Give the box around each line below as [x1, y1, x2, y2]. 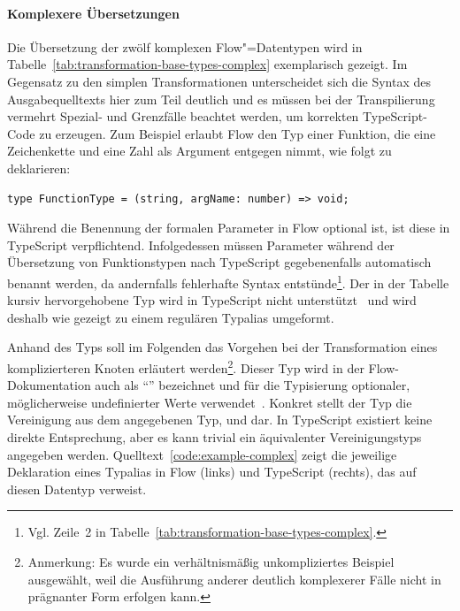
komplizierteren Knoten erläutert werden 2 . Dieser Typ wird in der [7, 355, 364, 377]
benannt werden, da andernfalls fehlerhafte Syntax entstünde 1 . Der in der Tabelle [7, 271, 449, 292]
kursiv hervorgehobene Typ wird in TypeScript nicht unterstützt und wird [7, 291, 417, 309]
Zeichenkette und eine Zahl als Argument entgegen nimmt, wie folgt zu [7, 141, 392, 160]
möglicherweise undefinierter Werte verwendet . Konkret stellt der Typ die [7, 393, 412, 411]
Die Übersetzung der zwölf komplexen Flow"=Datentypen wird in [7, 37, 363, 56]
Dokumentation [7, 376, 91, 394]
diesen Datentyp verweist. [7, 479, 147, 498]
